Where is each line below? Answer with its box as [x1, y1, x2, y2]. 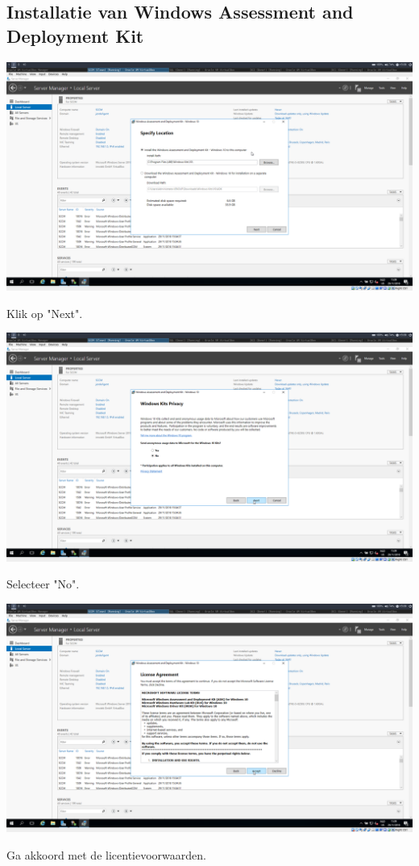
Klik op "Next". [6, 304, 83, 321]
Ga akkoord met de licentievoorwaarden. [6, 847, 206, 864]
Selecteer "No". [6, 575, 80, 592]
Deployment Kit [6, 23, 144, 48]
